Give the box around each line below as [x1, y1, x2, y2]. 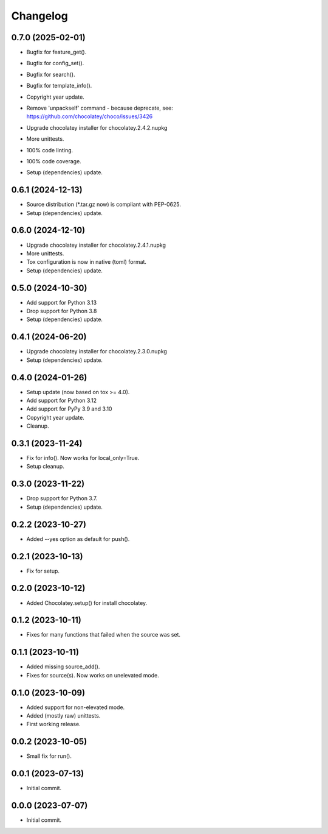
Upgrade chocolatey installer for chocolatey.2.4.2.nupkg [26, 124, 168, 131]
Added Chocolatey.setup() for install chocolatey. [26, 599, 148, 606]
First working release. [26, 721, 81, 728]
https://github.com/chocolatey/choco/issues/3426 [26, 113, 153, 120]
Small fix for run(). [26, 752, 72, 760]
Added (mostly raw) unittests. [26, 712, 101, 719]
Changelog [11, 9, 68, 23]
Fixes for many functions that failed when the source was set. [26, 631, 181, 638]
